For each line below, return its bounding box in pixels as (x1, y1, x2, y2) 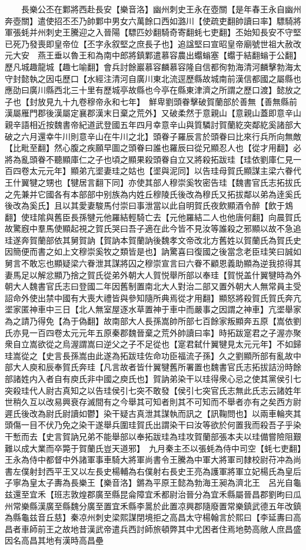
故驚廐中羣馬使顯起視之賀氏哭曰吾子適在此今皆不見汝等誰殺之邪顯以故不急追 (5, 222, 301, 235)
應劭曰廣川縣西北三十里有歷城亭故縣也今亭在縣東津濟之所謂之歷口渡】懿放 (5, 84, 293, 96)
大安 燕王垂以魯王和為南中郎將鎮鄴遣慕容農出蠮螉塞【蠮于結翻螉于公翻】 (12, 49, 301, 61)
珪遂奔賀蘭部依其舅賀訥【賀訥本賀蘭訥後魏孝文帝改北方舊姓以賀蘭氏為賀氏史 (5, 233, 301, 246)
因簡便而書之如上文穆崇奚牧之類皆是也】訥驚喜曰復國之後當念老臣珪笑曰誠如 (5, 245, 301, 258)
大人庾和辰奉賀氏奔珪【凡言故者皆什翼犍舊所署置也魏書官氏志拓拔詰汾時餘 (12, 361, 301, 373)
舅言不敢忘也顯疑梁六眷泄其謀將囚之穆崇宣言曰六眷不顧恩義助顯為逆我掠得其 (5, 257, 301, 269)
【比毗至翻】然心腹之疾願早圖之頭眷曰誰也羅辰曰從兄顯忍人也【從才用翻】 (5, 141, 293, 154)
